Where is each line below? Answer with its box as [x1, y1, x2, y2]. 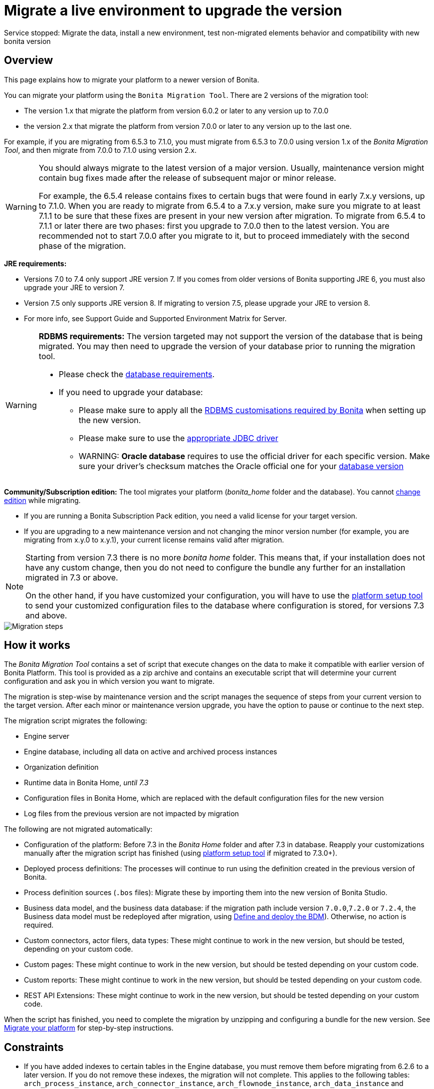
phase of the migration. [38, 240, 126, 251]
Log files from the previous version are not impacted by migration [24, 809, 239, 818]
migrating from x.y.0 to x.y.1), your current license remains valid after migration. [24, 535, 284, 544]
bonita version [4, 36, 51, 45]
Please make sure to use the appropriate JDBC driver [78, 433, 278, 443]
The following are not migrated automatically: [4, 825, 153, 834]
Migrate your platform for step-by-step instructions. [4, 1024, 174, 1033]
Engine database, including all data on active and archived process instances [24, 747, 277, 756]
